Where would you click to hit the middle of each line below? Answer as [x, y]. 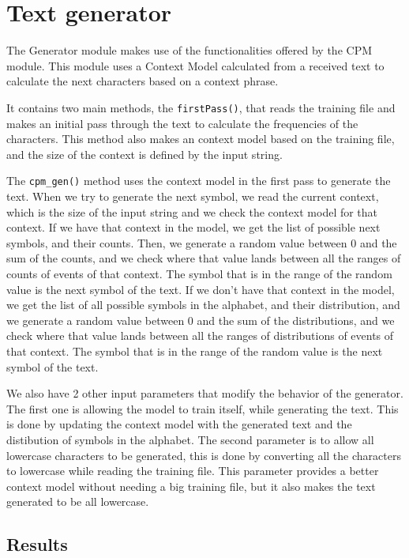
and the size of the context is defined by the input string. [144, 154]
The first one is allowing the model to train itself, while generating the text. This [203, 408]
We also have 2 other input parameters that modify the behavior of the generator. [205, 393]
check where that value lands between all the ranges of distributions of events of [200, 336]
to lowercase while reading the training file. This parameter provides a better [193, 471]
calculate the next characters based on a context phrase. [143, 81]
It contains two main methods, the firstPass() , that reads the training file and [201, 107]
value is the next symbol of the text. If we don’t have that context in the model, [201, 289]
